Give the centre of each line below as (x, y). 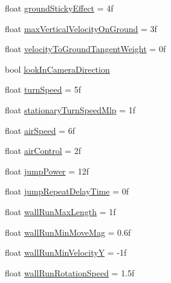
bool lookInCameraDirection (57, 69)
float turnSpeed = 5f (43, 89)
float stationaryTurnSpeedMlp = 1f (70, 109)
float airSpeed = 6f (40, 130)
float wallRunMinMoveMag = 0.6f (68, 232)
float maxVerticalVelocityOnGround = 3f (81, 28)
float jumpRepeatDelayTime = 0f (67, 191)
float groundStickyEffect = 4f (59, 8)
